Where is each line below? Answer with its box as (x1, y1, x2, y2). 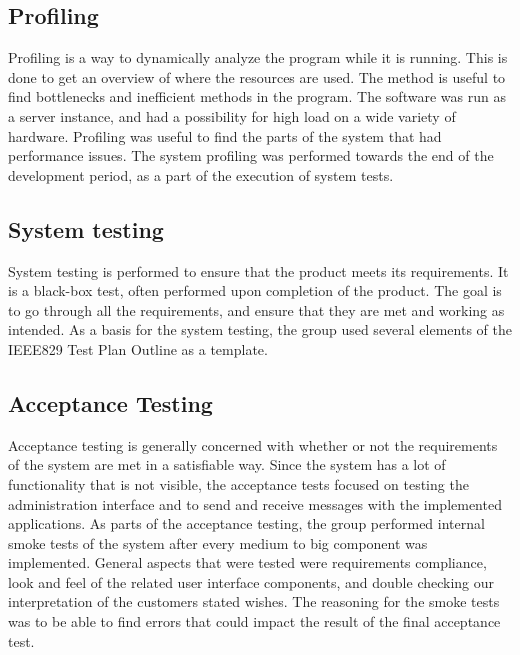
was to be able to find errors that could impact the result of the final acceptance (8, 611, 501, 632)
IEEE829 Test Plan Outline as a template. (8, 338, 268, 359)
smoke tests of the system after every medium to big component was (8, 532, 428, 553)
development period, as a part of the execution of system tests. (8, 164, 394, 185)
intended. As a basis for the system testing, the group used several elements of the (8, 319, 512, 340)
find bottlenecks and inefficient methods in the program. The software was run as (8, 86, 506, 107)
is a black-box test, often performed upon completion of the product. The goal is (8, 280, 502, 301)
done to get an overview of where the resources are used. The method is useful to (8, 66, 506, 87)
